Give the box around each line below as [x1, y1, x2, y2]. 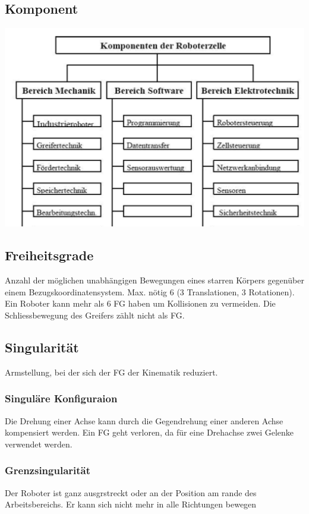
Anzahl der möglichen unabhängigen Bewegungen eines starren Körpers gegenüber [5, 274, 304, 286]
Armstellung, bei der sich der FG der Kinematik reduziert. [5, 365, 218, 378]
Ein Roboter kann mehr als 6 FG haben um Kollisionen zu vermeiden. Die [5, 297, 276, 310]
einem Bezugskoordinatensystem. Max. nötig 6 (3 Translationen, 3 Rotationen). [5, 285, 295, 298]
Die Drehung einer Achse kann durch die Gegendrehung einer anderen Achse [5, 414, 283, 427]
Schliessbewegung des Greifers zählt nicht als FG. [5, 308, 185, 321]
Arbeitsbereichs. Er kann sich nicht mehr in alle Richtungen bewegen [5, 498, 257, 510]
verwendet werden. [5, 437, 72, 450]
